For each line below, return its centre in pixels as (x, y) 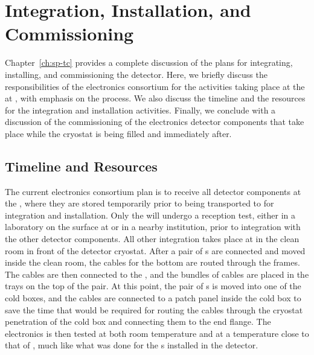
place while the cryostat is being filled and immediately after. (118, 133)
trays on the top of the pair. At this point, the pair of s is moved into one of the (153, 286)
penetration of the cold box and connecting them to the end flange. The (138, 321)
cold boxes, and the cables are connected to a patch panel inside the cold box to (153, 298)
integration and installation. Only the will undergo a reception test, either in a (150, 215)
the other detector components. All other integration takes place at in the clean (152, 239)
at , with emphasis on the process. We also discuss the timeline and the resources (155, 98)
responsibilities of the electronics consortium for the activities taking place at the (155, 86)
